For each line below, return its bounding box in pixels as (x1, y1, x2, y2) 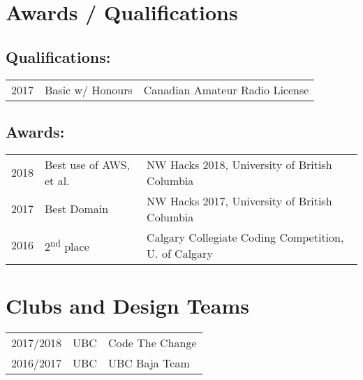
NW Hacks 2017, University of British (147, 192, 332, 209)
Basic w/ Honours (45, 81, 133, 98)
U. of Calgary (147, 244, 213, 261)
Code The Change (108, 334, 197, 351)
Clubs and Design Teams (6, 291, 250, 319)
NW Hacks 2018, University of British (147, 156, 332, 173)
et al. (45, 172, 70, 189)
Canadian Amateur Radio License (143, 81, 309, 98)
